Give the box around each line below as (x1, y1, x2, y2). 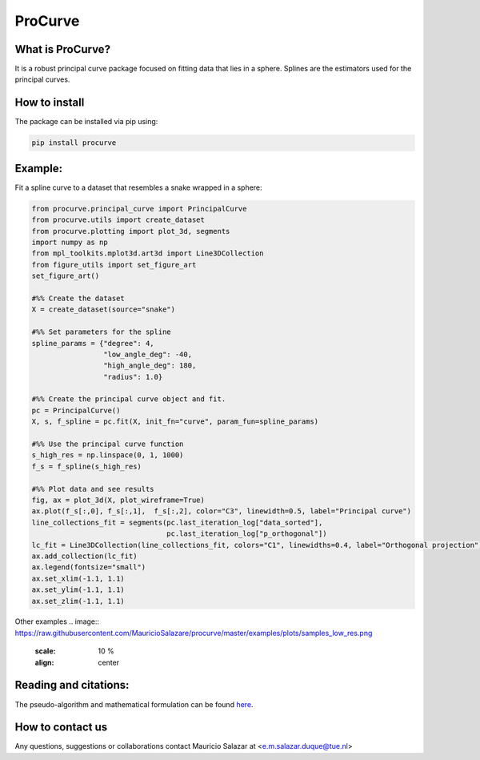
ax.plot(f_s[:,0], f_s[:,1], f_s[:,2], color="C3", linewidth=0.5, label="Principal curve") (31, 507, 412, 516)
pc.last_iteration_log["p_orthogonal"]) (166, 529, 327, 538)
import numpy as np (31, 238, 108, 247)
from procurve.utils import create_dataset (31, 215, 206, 224)
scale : (34, 646, 56, 656)
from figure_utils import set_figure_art (31, 260, 197, 269)
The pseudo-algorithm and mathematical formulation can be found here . (14, 699, 254, 709)
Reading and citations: (14, 678, 130, 692)
